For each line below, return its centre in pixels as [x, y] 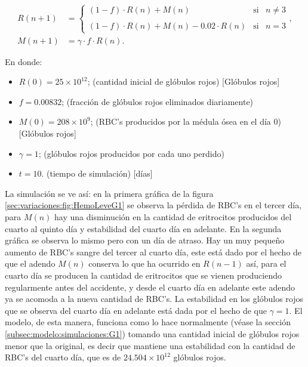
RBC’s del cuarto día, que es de [63, 357]
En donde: [24, 61]
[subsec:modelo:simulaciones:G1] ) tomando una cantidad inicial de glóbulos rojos [152, 333]
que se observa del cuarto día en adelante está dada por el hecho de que [136, 310]
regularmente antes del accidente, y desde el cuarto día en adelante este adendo [150, 287]
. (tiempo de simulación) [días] [97, 173]
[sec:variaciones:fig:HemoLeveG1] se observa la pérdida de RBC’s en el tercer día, [153, 205]
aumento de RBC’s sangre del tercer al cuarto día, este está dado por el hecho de [153, 252]
